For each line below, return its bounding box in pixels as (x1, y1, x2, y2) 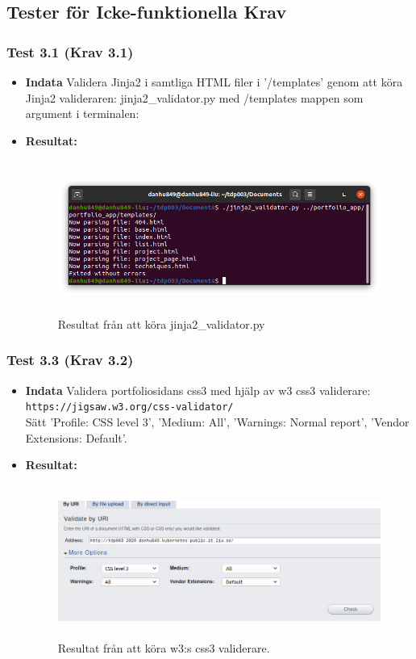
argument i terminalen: (25, 105, 139, 122)
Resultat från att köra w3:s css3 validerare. (57, 640, 270, 657)
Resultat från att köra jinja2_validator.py (57, 315, 265, 332)
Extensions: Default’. (25, 429, 127, 446)
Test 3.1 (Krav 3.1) (6, 41, 134, 61)
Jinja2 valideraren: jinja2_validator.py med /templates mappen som (25, 89, 364, 106)
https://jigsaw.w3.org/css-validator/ (25, 401, 234, 413)
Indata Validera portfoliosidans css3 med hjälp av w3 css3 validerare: (25, 381, 371, 398)
